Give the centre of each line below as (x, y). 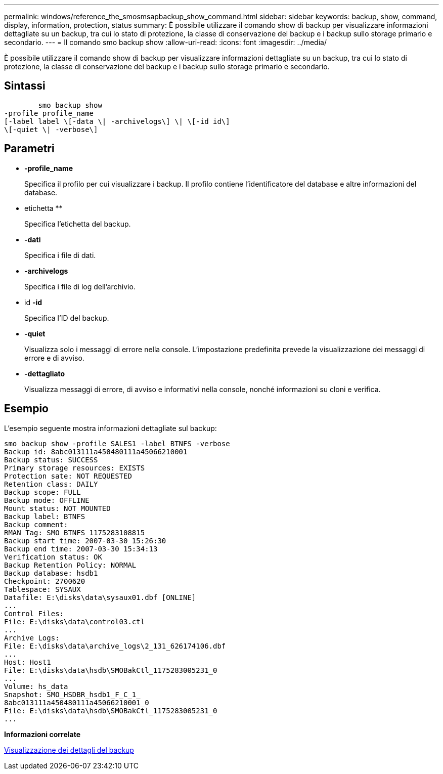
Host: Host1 (28, 662)
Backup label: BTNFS (45, 516)
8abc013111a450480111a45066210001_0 (77, 702)
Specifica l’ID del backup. (67, 318)
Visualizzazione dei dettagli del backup (69, 750)
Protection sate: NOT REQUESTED (68, 476)
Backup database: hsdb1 (51, 573)
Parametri (29, 149)
